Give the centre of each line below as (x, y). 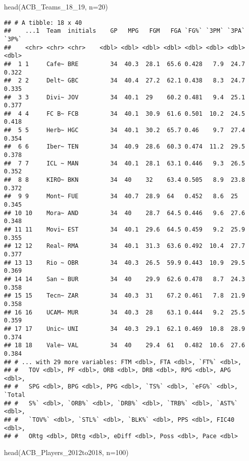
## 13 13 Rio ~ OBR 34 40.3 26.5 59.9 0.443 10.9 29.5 (124, 263)
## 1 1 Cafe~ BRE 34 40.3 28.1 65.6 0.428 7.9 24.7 (124, 64)
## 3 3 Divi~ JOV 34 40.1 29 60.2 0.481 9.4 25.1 (124, 97)
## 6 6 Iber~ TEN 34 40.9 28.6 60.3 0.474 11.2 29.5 (124, 147)
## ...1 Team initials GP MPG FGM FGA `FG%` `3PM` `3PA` (124, 31)
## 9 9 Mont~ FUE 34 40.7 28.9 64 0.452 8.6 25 (121, 196)
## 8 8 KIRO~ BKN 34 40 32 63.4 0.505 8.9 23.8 (124, 180)
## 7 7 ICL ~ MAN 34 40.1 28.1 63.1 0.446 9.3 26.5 (124, 163)
